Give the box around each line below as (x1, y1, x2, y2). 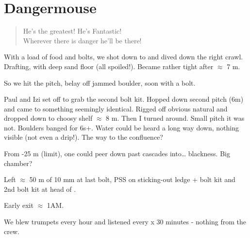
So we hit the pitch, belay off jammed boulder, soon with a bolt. (4, 77, 196, 88)
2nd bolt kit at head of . (4, 183, 76, 194)
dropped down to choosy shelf (4, 113, 93, 123)
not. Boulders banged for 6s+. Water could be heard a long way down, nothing (4, 122, 239, 132)
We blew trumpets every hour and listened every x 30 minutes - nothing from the (4, 217, 246, 227)
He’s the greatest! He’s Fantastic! (23, 26, 122, 36)
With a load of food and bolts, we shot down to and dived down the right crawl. (4, 52, 243, 62)
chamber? (4, 158, 33, 168)
